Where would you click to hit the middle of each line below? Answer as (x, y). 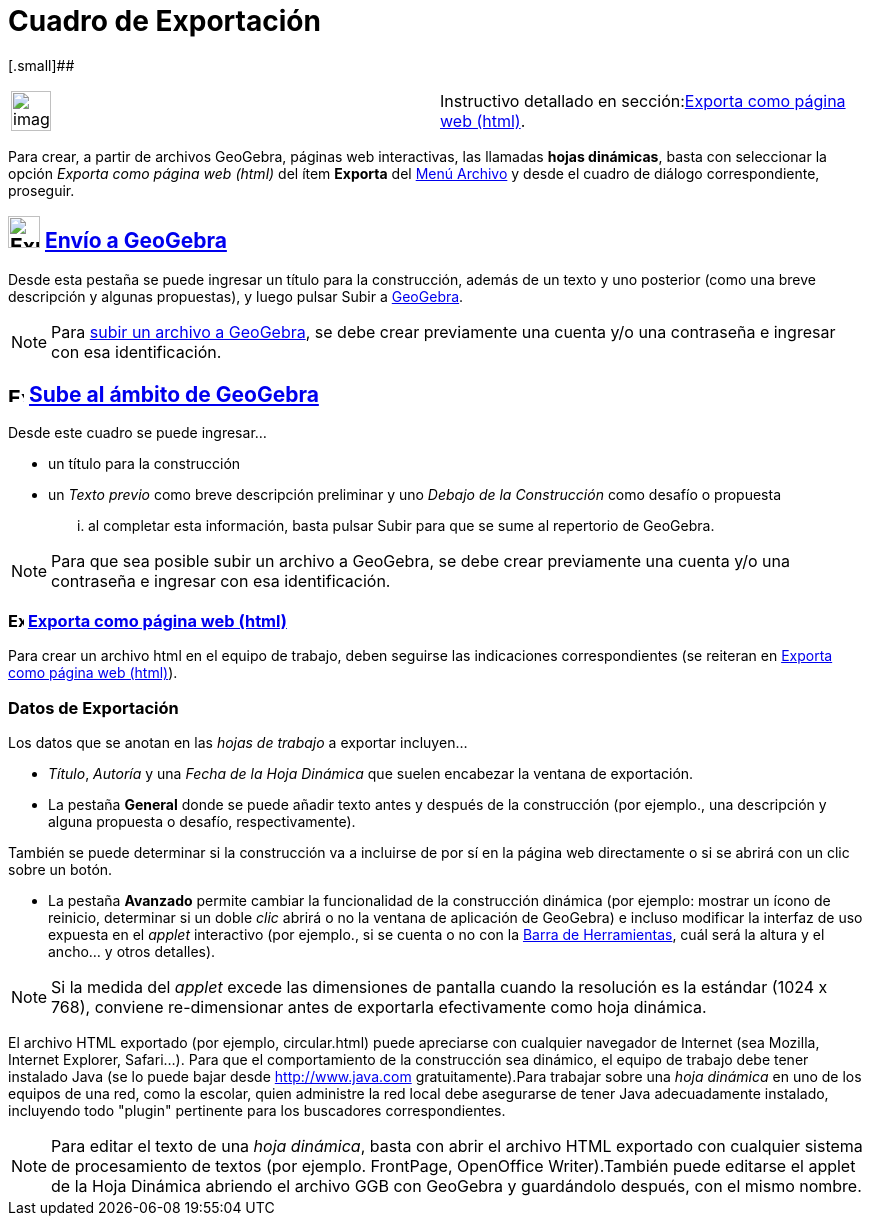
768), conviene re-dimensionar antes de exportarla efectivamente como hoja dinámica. (379, 1006)
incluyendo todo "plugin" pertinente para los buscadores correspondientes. (257, 1110)
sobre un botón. (60, 869)
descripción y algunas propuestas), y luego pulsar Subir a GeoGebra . (236, 296)
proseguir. (41, 190)
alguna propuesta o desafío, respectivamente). (202, 821)
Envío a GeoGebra (135, 241)
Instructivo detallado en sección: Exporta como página (643, 100)
